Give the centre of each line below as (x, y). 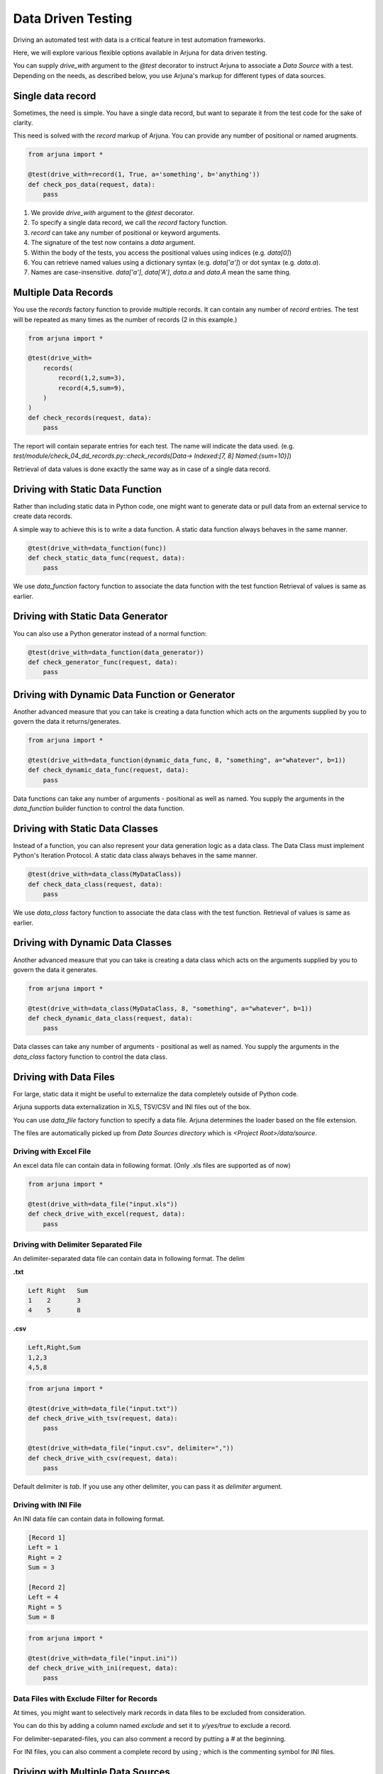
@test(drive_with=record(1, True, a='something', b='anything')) (144, 175)
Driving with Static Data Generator (90, 616)
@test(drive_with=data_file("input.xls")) (103, 1204)
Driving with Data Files (64, 1077)
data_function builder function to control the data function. (99, 808)
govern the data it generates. (56, 969)
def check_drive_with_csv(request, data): (103, 1458)
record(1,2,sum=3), (91, 378)
